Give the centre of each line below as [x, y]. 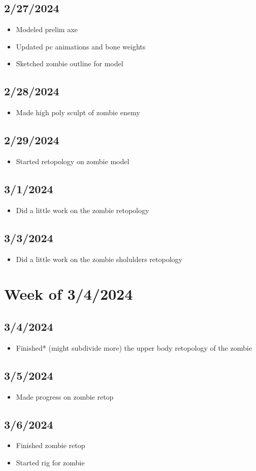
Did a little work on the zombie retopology [83, 210]
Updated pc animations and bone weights [81, 46]
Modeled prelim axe [47, 29]
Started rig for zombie [50, 462]
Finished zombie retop [51, 445]
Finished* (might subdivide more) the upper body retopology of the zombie [134, 347]
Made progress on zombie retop [65, 396]
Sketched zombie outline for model [70, 63]
